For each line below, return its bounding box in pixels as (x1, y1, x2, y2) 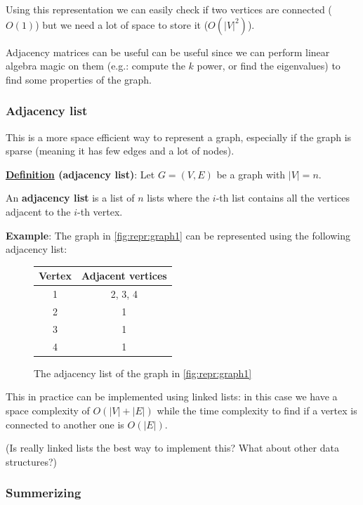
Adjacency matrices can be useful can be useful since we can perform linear (6, 44, 330, 59)
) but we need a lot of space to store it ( (35, 17, 209, 32)
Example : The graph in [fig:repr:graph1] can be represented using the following (6, 228, 350, 242)
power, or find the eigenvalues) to (197, 58, 341, 73)
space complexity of (6, 402, 90, 417)
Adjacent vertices (81, 268, 167, 283)
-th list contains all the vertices (216, 190, 350, 205)
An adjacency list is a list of (6, 190, 135, 205)
